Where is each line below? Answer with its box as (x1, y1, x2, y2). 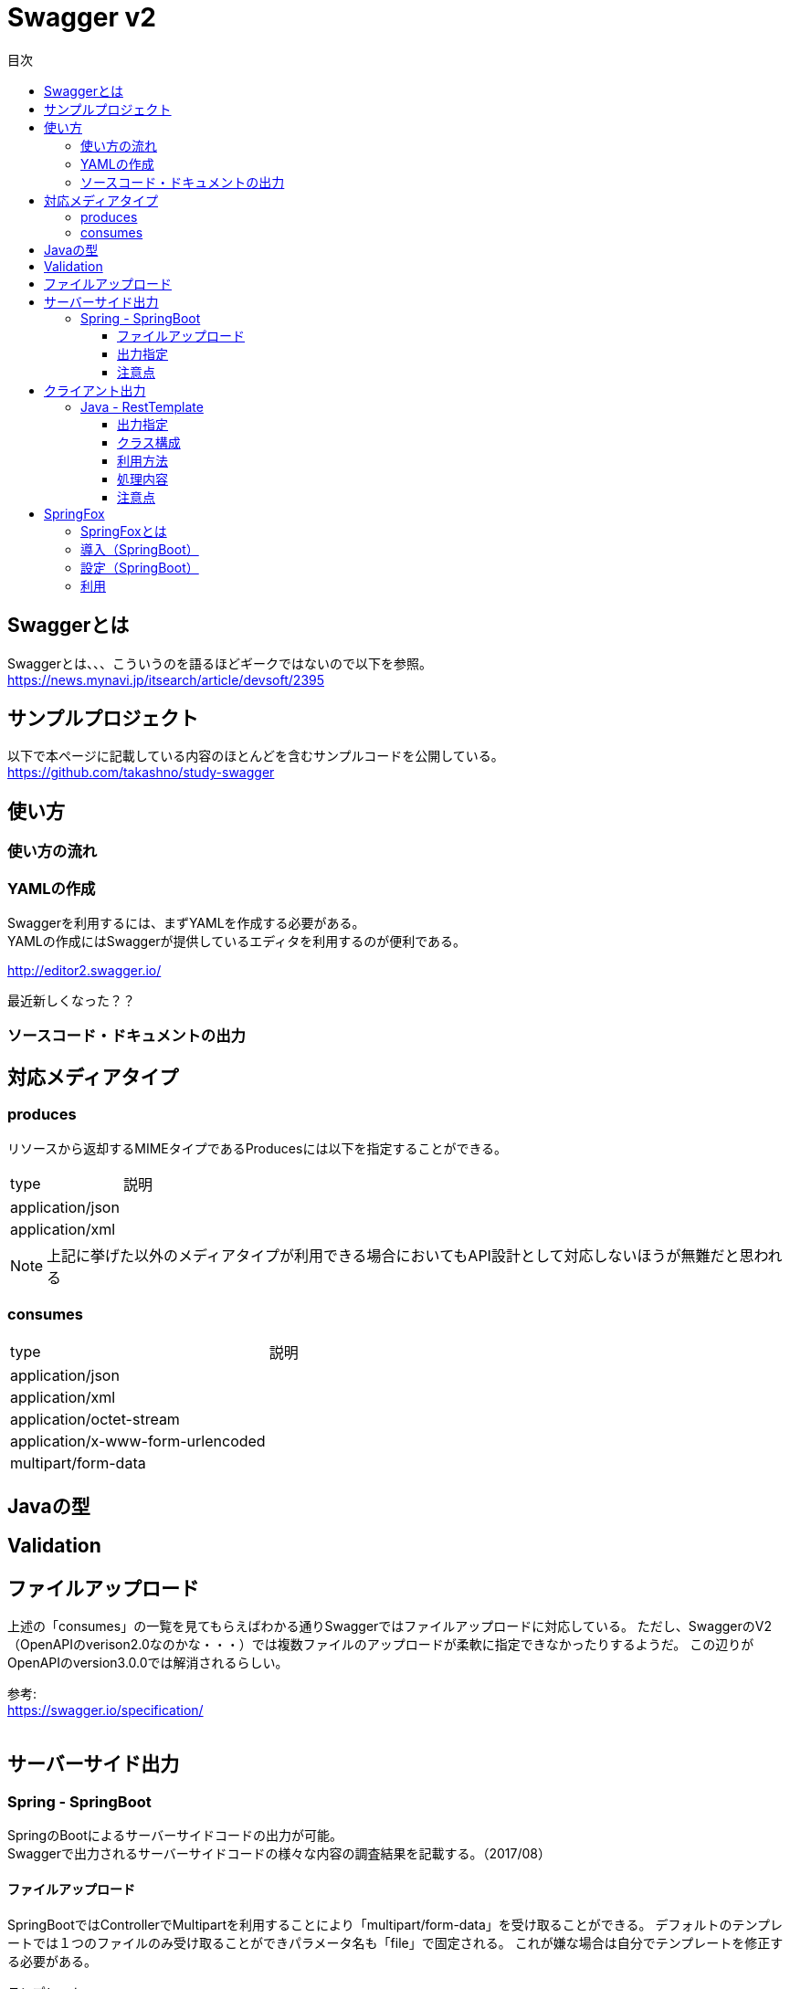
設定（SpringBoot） (80, 559, 199, 575)
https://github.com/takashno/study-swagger (7, 764, 275, 781)
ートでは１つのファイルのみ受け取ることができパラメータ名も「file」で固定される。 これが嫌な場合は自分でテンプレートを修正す (7, 1934, 784, 1951)
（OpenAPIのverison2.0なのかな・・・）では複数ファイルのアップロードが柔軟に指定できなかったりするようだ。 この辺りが (7, 1636, 754, 1653)
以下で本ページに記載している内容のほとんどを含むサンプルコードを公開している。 (7, 748, 504, 764)
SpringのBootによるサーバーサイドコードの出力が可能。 (7, 1827, 342, 1844)
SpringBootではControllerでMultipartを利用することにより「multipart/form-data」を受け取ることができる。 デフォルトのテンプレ (7, 1916, 784, 1932)
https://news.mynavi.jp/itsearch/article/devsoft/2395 (7, 671, 325, 688)
